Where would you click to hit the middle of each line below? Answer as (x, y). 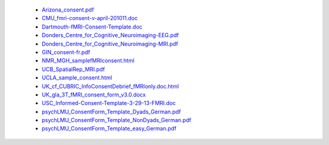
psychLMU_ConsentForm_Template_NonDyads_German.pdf (116, 120)
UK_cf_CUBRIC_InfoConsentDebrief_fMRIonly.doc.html (110, 86)
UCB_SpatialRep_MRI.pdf (73, 69)
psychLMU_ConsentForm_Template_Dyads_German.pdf (111, 112)
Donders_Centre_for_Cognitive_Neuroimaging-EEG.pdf (110, 35)
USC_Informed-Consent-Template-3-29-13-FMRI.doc (109, 103)
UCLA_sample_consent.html (77, 78)
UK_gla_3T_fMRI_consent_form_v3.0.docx (94, 95)
